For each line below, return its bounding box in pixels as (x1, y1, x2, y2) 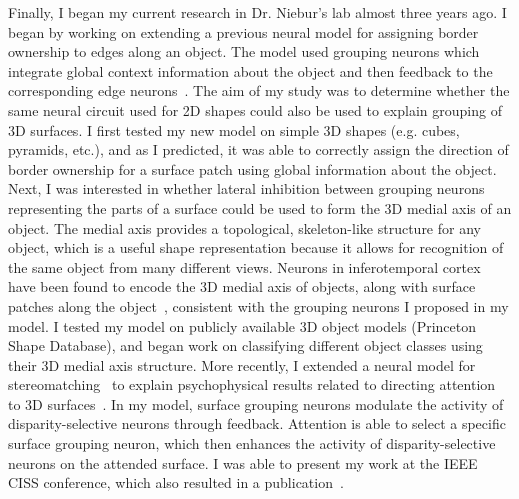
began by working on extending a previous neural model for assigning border (8, 21, 479, 42)
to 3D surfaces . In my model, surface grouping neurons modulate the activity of (8, 393, 504, 414)
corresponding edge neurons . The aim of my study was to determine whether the (8, 80, 510, 101)
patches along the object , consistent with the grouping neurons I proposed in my (8, 295, 509, 316)
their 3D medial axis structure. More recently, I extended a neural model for (8, 354, 476, 375)
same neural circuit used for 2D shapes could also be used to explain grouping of (8, 99, 502, 120)
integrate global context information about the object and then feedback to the (8, 60, 493, 81)
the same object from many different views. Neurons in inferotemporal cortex (8, 256, 481, 277)
